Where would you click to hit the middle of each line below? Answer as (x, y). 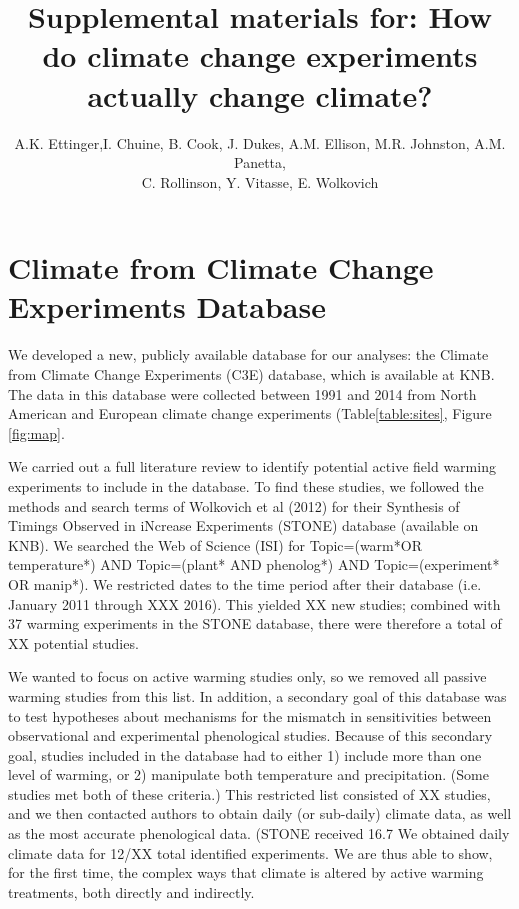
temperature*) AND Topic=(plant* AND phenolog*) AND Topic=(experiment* (254, 564)
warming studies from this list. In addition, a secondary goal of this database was (257, 695)
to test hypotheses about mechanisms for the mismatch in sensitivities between (250, 715)
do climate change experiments (260, 55)
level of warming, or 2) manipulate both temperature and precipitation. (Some (248, 774)
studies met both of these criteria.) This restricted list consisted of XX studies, (249, 793)
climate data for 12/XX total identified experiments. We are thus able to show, (250, 852)
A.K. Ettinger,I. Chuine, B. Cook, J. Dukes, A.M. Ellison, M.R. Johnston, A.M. (260, 142)
